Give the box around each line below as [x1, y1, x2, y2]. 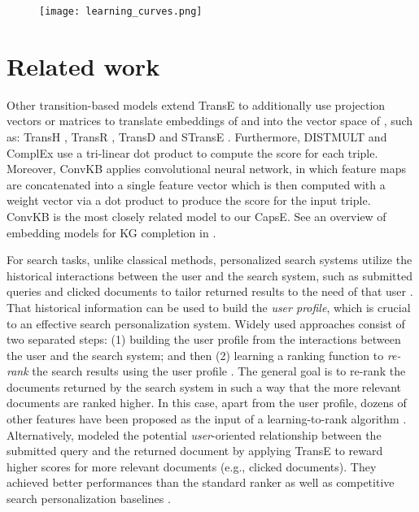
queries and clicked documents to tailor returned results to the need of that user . [7, 283, 413, 300]
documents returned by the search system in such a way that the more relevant [7, 378, 402, 395]
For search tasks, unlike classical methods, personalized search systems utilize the [7, 251, 412, 268]
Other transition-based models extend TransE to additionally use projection [7, 96, 386, 113]
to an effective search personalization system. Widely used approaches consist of [7, 315, 405, 332]
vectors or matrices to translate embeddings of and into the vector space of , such [7, 112, 413, 129]
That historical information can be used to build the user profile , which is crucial [7, 298, 411, 315]
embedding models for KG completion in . [7, 223, 216, 241]
